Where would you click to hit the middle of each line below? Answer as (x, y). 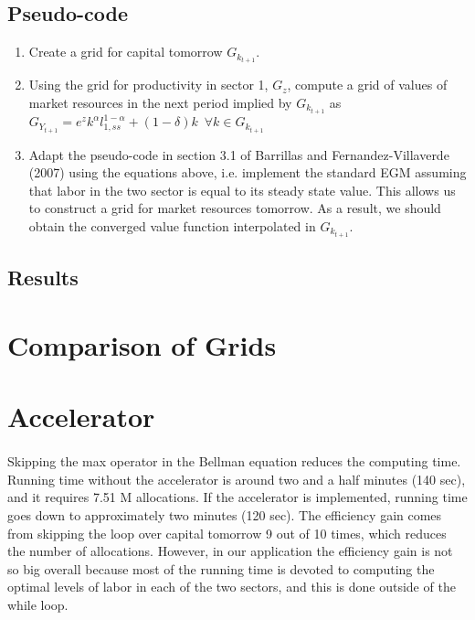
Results (43, 278)
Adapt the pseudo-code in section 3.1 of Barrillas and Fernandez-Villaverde (239, 154)
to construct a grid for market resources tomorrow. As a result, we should (235, 208)
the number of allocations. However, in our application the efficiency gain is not (230, 551)
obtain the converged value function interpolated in (172, 225)
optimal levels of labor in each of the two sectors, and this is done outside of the (232, 587)
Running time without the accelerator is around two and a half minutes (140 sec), (237, 479)
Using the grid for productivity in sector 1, (148, 85)
